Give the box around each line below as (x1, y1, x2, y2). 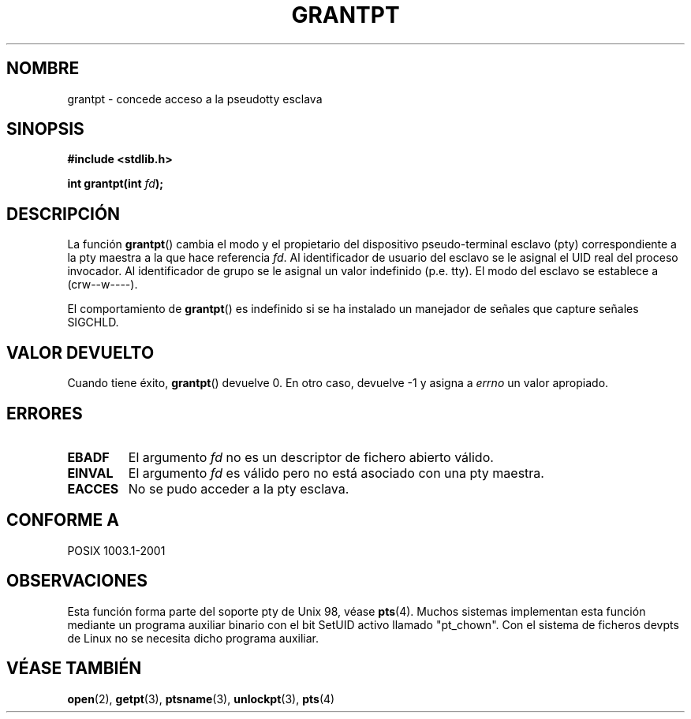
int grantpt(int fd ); (67, 177, 163, 191)
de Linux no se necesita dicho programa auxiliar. (67, 631, 319, 645)
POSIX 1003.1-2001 (67, 543, 166, 557)
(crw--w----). (67, 278, 138, 292)
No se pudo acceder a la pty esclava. (128, 480, 349, 497)
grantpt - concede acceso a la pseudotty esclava (67, 91, 323, 106)
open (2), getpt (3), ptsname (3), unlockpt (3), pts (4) (67, 691, 335, 706)
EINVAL (67, 464, 114, 481)
